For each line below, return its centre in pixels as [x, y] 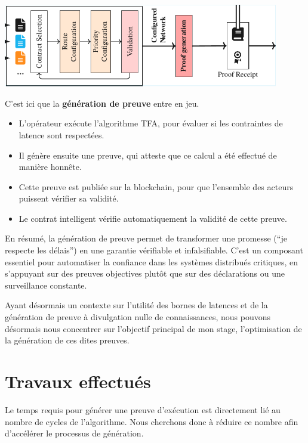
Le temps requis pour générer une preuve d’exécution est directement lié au [143, 409]
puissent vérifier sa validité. [69, 198]
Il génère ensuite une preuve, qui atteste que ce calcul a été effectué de [148, 155]
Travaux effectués [78, 381]
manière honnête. [50, 167]
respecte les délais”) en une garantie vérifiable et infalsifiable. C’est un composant [154, 250]
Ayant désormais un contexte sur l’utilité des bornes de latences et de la [136, 305]
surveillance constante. [46, 285]
